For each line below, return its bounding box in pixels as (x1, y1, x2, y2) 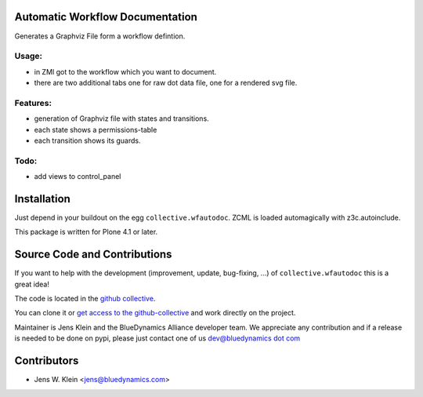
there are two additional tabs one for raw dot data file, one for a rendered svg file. (34, 78, 298, 88)
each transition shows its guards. (34, 136, 141, 145)
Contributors (14, 354, 79, 368)
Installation (14, 192, 70, 206)
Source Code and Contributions (14, 248, 172, 261)
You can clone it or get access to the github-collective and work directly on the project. (14, 308, 296, 318)
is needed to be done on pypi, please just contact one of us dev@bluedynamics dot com (14, 333, 301, 343)
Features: (14, 97, 52, 108)
